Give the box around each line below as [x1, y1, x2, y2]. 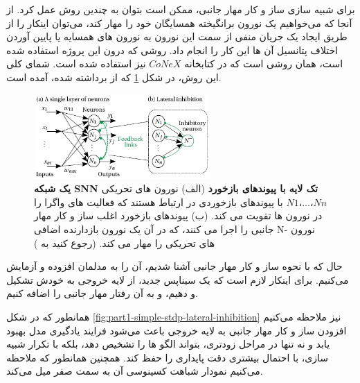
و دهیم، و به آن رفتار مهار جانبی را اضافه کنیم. [6, 286, 199, 300]
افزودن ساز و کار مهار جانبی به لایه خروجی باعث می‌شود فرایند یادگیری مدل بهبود [6, 323, 347, 337]
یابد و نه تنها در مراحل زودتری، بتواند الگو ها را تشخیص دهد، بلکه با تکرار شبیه [6, 337, 330, 351]
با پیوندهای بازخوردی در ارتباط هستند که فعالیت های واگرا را [34, 194, 283, 209]
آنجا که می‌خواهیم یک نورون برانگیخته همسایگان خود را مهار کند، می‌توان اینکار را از [6, 15, 352, 30]
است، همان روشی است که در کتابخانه [184, 56, 343, 71]
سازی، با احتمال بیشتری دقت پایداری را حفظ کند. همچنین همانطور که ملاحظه [6, 350, 329, 364]
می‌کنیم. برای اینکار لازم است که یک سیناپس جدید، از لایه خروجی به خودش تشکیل [6, 272, 349, 287]
